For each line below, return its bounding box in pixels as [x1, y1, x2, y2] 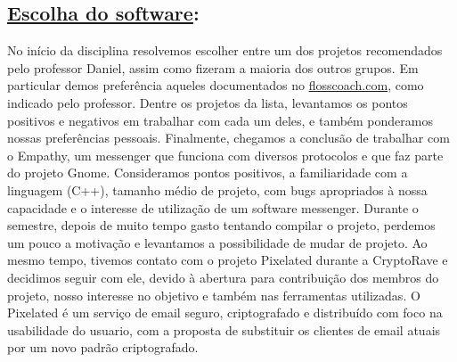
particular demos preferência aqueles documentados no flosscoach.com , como [7, 76, 424, 95]
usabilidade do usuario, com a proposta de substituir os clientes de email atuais [7, 320, 441, 339]
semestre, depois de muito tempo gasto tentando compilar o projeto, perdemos [7, 216, 436, 234]
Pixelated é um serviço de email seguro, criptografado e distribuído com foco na [7, 303, 443, 322]
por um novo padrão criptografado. [7, 338, 199, 357]
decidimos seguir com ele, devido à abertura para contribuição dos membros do [7, 267, 439, 286]
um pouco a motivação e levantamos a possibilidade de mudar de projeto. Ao [7, 233, 428, 251]
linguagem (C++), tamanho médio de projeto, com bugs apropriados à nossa [7, 180, 428, 199]
